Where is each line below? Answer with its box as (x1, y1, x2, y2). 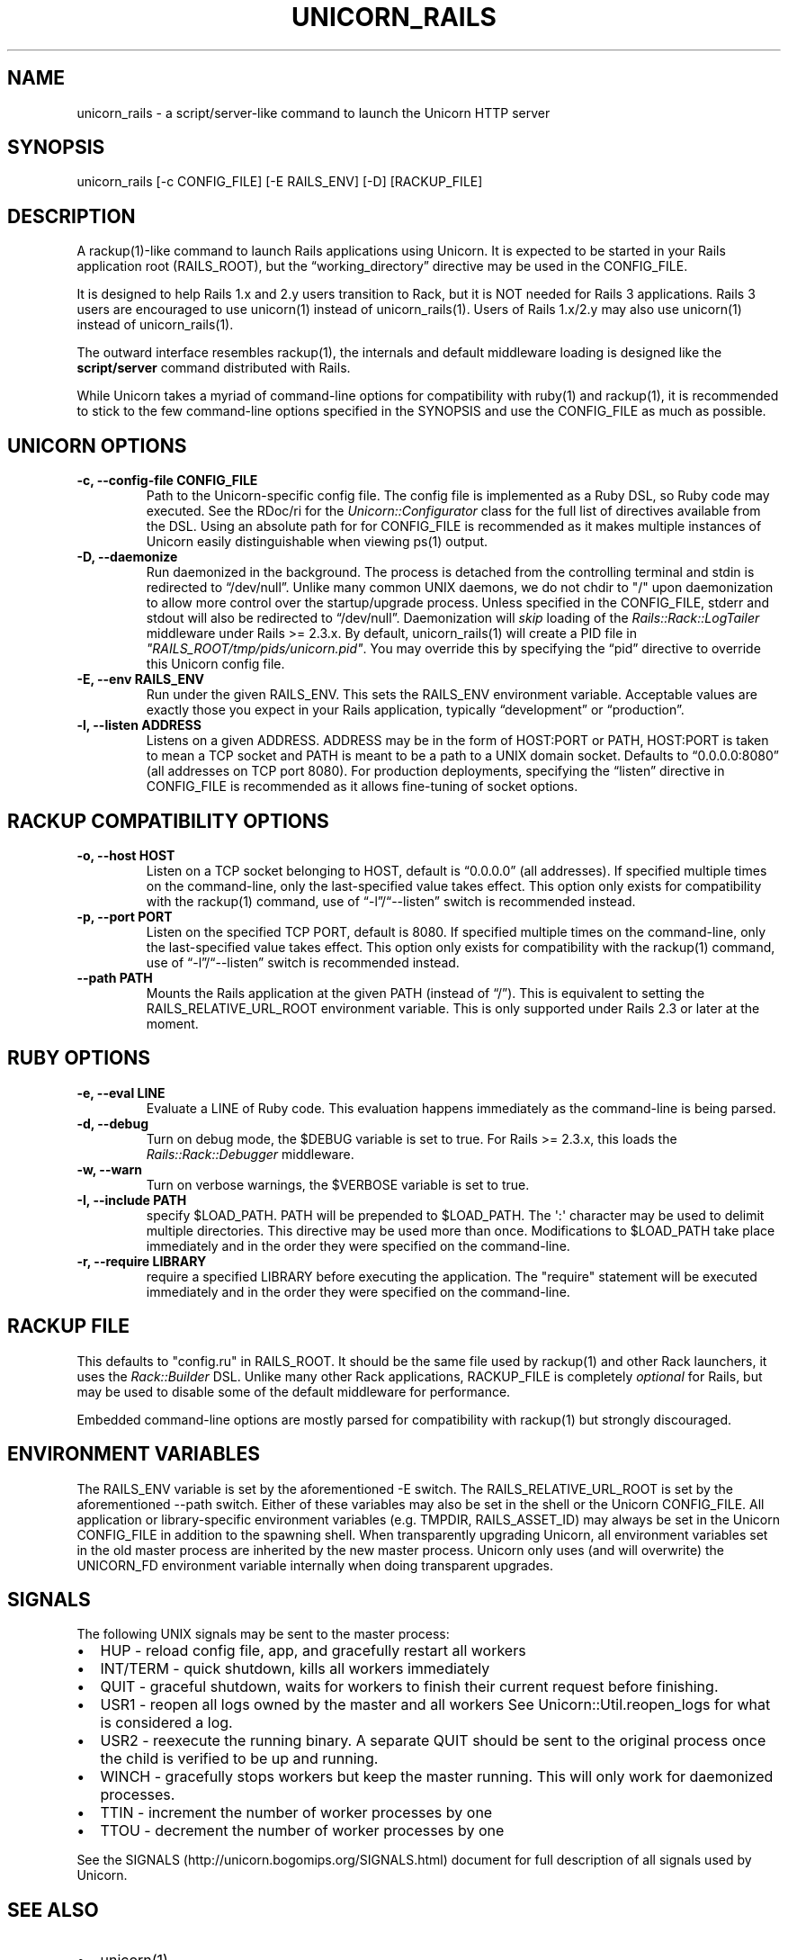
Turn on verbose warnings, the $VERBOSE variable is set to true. (146, 1176, 530, 1192)
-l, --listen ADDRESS (76, 717, 201, 733)
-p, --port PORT (76, 908, 173, 924)
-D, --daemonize (76, 549, 178, 565)
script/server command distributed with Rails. (76, 360, 351, 376)
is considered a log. (100, 1713, 233, 1732)
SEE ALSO (7, 1898, 99, 1921)
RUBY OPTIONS (7, 1047, 151, 1070)
